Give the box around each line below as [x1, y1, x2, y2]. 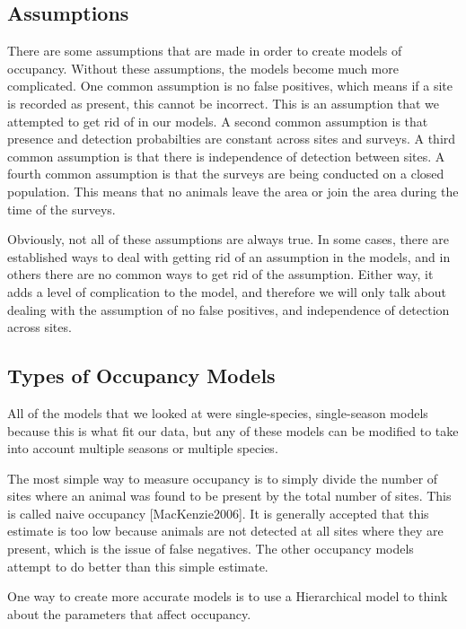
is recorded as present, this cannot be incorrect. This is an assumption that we [7, 93, 440, 112]
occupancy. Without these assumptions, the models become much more [7, 58, 399, 77]
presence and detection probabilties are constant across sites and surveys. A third [7, 129, 456, 148]
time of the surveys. [7, 199, 116, 218]
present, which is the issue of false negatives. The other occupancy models [7, 539, 414, 558]
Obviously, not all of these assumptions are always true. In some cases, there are [7, 230, 449, 249]
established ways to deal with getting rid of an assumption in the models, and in [7, 247, 451, 266]
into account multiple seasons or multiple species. [7, 439, 278, 458]
